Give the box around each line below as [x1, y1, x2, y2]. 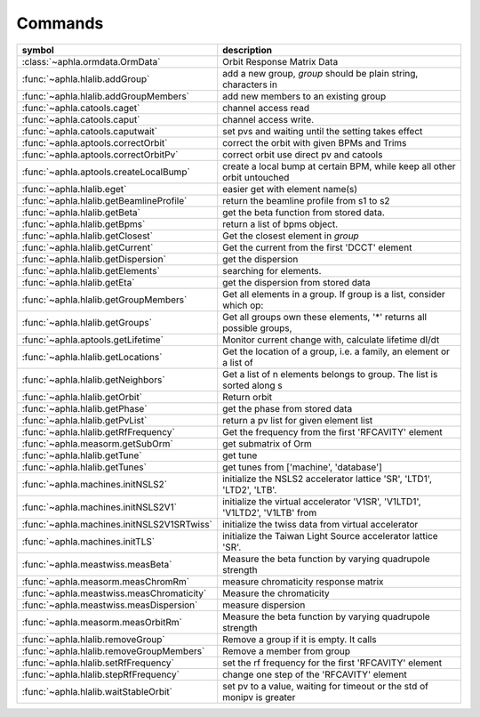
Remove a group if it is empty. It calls [222, 632, 377, 645]
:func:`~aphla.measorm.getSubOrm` [21, 437, 173, 449]
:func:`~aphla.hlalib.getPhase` [21, 402, 148, 415]
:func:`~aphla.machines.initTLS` [21, 535, 156, 547]
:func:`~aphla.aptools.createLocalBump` [21, 165, 190, 178]
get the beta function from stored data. [222, 205, 386, 218]
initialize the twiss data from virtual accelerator [222, 518, 419, 530]
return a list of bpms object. [222, 218, 339, 230]
